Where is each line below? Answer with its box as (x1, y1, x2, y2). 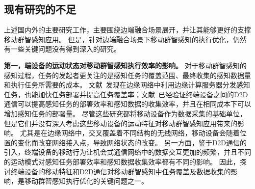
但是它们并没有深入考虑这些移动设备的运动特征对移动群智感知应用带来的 (4, 118, 237, 128)
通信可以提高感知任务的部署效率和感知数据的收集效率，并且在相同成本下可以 (4, 99, 251, 109)
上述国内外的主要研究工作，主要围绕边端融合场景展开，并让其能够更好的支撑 (4, 25, 251, 35)
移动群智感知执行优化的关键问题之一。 (24, 176, 148, 186)
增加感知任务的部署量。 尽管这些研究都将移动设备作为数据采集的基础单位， (4, 108, 247, 118)
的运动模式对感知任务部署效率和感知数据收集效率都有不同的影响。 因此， (4, 156, 240, 166)
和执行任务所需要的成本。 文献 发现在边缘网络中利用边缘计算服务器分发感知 (4, 80, 250, 90)
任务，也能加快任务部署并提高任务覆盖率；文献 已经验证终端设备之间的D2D (4, 89, 248, 99)
